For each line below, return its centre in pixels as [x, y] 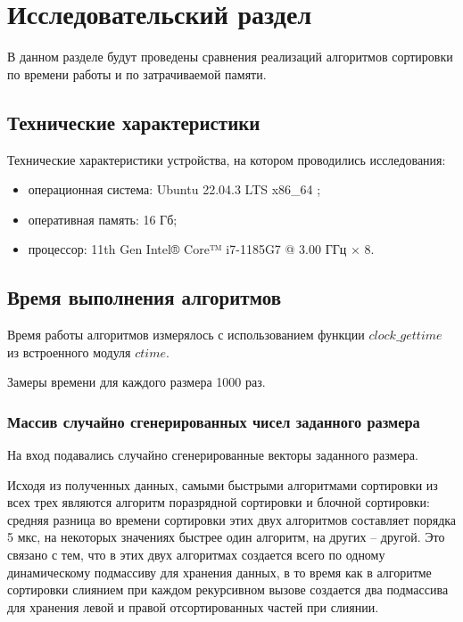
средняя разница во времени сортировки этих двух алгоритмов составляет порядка [232, 519]
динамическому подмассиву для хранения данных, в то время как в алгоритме [219, 572]
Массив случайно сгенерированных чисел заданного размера [214, 421]
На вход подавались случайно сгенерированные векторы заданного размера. [213, 455]
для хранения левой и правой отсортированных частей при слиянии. [193, 606]
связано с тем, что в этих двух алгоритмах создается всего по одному [196, 555]
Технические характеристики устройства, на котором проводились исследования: [227, 159]
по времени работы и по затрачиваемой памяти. [137, 74]
